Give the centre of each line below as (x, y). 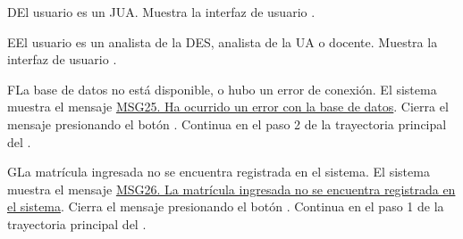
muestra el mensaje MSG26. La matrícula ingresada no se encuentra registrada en (231, 189)
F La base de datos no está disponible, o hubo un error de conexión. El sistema (222, 89)
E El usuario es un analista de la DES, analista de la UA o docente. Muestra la (223, 41)
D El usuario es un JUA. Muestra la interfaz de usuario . (161, 12)
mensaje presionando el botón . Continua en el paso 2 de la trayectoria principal (227, 124)
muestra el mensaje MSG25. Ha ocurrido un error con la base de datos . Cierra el (228, 107)
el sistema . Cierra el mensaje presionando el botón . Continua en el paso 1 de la (226, 206)
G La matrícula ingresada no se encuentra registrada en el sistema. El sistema (219, 172)
